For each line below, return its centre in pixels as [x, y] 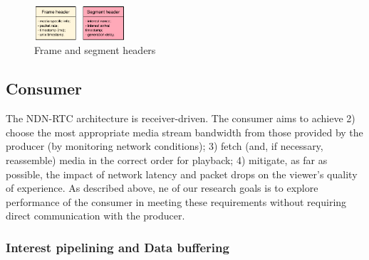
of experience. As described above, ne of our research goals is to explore [162, 188]
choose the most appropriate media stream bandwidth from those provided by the [184, 132]
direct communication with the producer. [95, 216]
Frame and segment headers [95, 50]
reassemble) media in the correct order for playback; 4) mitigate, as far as [167, 159]
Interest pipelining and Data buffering [118, 247]
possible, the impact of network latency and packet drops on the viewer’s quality [182, 174]
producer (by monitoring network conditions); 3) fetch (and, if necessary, [165, 146]
